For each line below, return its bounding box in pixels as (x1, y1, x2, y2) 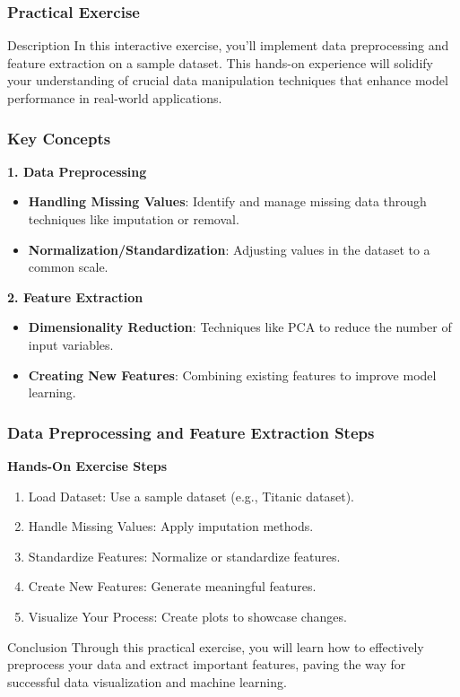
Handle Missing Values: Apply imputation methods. (28, 517, 314, 536)
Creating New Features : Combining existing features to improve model (28, 365, 437, 384)
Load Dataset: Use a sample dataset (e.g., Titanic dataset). (28, 486, 354, 505)
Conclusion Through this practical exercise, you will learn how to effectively (7, 637, 424, 656)
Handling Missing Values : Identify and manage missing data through (28, 192, 427, 211)
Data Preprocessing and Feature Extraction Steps (7, 421, 375, 443)
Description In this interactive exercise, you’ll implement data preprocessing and (7, 36, 449, 55)
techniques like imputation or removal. (28, 210, 239, 228)
